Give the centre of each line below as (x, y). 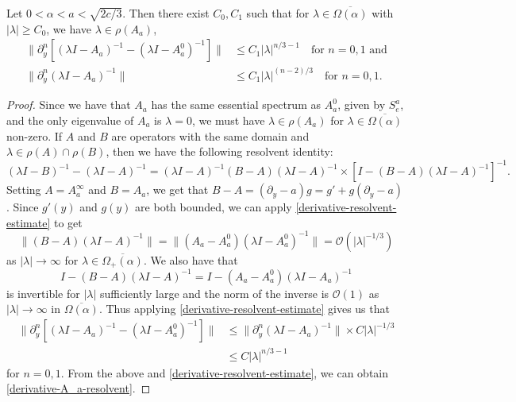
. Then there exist (166, 13)
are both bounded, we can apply (214, 207)
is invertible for (43, 293)
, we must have (228, 120)
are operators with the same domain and (210, 135)
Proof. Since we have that (69, 104)
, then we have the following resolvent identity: (219, 151)
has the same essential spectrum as (236, 104)
